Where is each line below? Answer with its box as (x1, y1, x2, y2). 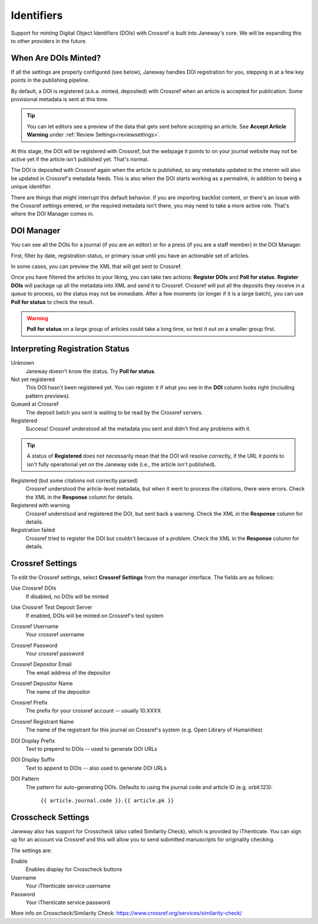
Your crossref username (25, 631, 85, 638)
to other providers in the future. (11, 37, 87, 44)
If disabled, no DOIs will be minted (25, 592, 109, 600)
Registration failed (11, 526, 55, 534)
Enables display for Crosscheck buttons (25, 866, 122, 873)
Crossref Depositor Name (11, 680, 73, 687)
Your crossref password (25, 650, 84, 657)
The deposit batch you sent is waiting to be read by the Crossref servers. (25, 409, 203, 416)
